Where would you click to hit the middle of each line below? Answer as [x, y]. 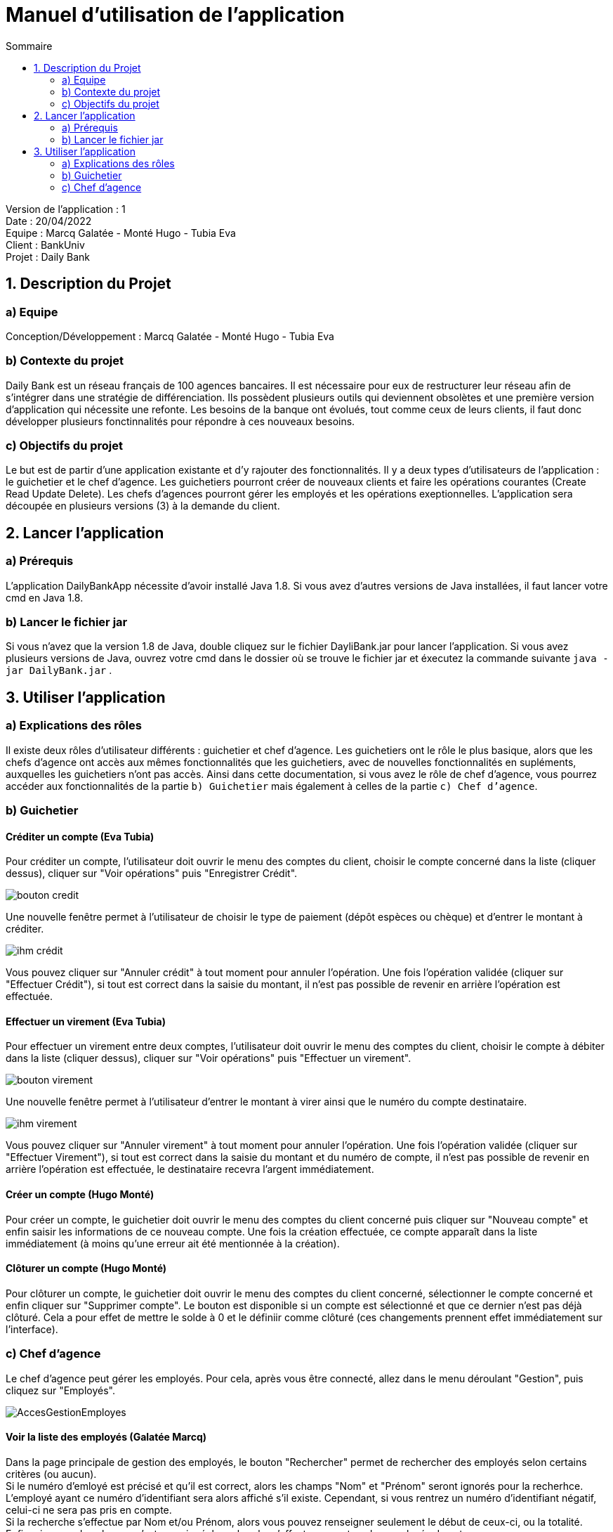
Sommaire [29, 46]
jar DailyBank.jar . [59, 670]
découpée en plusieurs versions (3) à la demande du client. [143, 506]
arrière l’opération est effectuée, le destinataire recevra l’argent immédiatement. [190, 1169]
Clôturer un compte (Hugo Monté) [86, 1268]
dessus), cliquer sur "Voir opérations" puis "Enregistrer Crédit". [152, 874]
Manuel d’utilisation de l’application [175, 15]
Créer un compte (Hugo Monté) [80, 1195]
